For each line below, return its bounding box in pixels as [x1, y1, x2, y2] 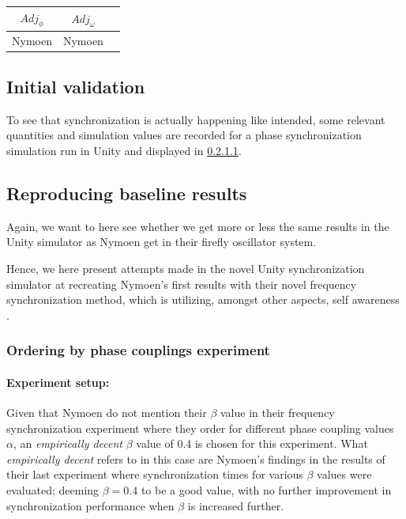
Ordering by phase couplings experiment [6, 340, 270, 360]
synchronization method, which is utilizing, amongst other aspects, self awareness [6, 291, 400, 308]
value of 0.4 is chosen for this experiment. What [136, 435, 368, 452]
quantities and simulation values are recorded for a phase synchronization [6, 127, 362, 143]
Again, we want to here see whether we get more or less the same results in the [6, 218, 389, 234]
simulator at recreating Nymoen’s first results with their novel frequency [6, 275, 357, 292]
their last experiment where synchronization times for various [6, 466, 303, 483]
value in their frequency [220, 404, 335, 421]
